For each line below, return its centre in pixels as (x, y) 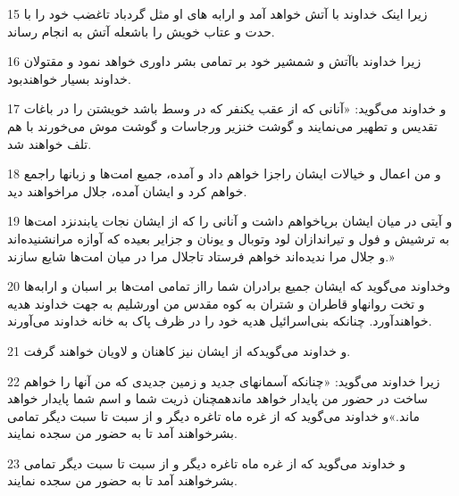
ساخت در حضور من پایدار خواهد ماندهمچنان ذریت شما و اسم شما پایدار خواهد (217, 398)
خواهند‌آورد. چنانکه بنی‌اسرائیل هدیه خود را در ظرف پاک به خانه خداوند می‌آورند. (220, 321)
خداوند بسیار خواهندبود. (69, 78)
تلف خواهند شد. (50, 143)
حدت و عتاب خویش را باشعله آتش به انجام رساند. (141, 31)
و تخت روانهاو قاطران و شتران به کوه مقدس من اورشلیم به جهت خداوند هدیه (216, 303)
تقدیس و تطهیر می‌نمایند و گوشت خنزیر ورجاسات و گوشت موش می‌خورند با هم (222, 125)
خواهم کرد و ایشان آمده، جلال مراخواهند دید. (127, 190)
